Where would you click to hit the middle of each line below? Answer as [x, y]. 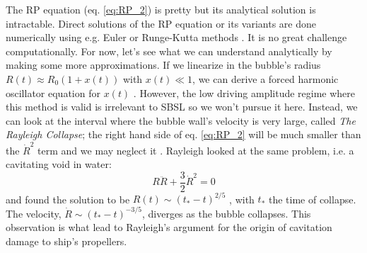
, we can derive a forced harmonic [266, 78]
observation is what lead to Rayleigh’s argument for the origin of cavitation [169, 227]
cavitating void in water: [59, 164]
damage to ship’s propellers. [66, 241]
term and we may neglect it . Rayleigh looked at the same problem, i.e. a [196, 150]
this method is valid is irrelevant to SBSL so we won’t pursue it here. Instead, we [182, 107]
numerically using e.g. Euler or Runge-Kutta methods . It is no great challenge [176, 37]
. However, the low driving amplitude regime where [244, 92]
